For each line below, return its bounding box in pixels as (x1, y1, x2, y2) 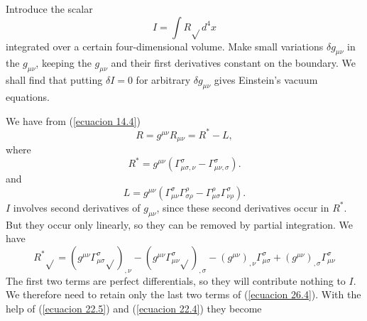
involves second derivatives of (13, 200, 141, 214)
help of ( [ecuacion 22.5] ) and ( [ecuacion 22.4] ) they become (6, 300, 262, 315)
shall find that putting (6, 72, 103, 87)
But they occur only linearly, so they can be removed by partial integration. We (6, 217, 353, 232)
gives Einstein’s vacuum (214, 72, 318, 87)
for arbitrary (136, 72, 191, 87)
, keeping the (35, 55, 92, 70)
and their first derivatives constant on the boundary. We (111, 55, 356, 70)
